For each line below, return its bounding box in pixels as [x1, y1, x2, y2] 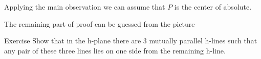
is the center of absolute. [174, 2, 252, 12]
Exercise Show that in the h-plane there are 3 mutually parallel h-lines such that [4, 35, 257, 46]
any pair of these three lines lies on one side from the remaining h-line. [4, 45, 226, 55]
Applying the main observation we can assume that [4, 2, 165, 12]
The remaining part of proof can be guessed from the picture [4, 18, 195, 29]
